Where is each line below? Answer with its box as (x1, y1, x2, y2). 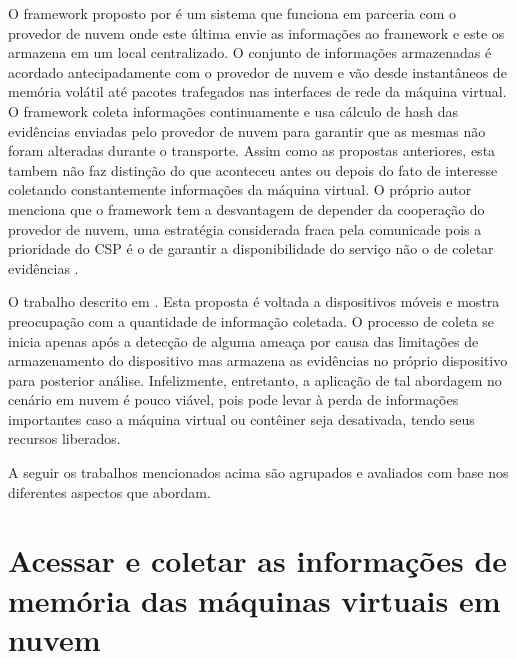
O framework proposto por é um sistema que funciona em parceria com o (8, 3, 457, 23)
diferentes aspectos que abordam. (8, 481, 211, 502)
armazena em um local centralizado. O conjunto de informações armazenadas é (8, 42, 492, 63)
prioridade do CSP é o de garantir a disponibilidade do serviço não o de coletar (8, 238, 494, 259)
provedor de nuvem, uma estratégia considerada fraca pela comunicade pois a (8, 218, 482, 239)
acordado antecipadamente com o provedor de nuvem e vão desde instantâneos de (8, 61, 507, 82)
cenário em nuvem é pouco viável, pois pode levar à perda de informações (8, 389, 459, 410)
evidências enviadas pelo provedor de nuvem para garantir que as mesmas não (8, 120, 486, 141)
